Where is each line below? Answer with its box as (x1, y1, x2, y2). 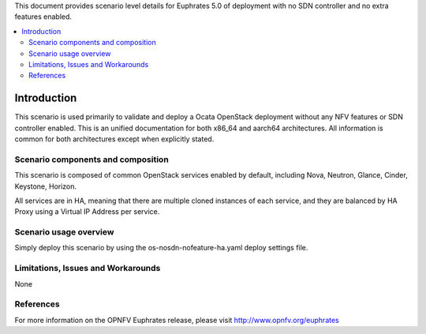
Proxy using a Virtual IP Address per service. (14, 207, 160, 216)
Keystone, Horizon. (14, 182, 77, 191)
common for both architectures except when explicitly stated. (14, 134, 215, 144)
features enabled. (14, 12, 73, 21)
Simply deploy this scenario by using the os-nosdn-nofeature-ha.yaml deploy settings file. (14, 243, 308, 253)
